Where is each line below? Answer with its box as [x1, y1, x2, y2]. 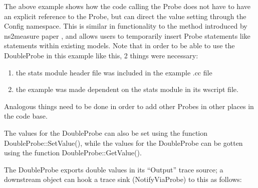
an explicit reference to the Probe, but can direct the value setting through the [4, 11, 246, 21]
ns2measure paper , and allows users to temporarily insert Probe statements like [4, 30, 250, 41]
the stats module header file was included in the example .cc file [16, 67, 212, 77]
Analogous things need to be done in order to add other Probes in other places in [4, 101, 254, 111]
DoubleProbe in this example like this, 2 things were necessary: [4, 50, 198, 60]
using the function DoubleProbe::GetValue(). [4, 147, 142, 158]
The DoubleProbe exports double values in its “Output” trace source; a [4, 164, 223, 174]
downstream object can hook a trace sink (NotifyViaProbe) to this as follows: [4, 174, 242, 184]
